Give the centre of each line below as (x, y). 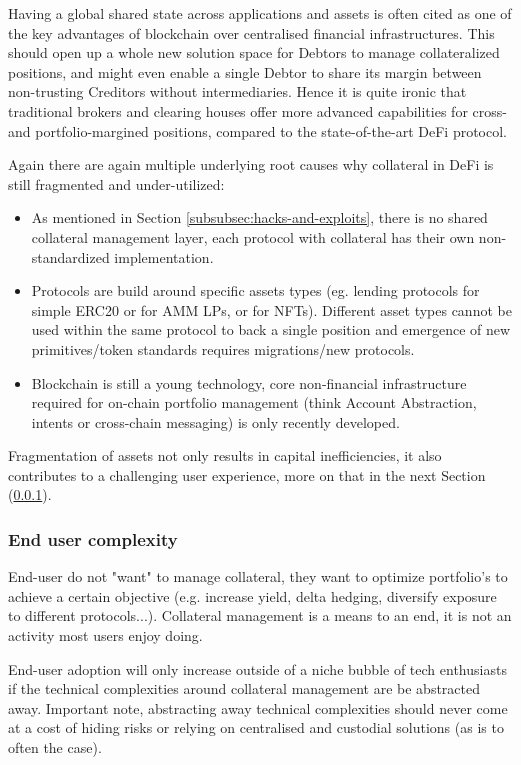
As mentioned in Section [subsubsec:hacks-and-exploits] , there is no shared (259, 217)
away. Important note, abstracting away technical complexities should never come (258, 707)
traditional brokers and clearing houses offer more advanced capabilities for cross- (257, 110)
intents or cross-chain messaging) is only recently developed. (215, 421)
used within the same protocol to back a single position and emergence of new (271, 329)
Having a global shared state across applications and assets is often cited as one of (260, 13)
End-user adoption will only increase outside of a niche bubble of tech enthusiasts (257, 668)
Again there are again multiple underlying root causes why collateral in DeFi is (251, 164)
